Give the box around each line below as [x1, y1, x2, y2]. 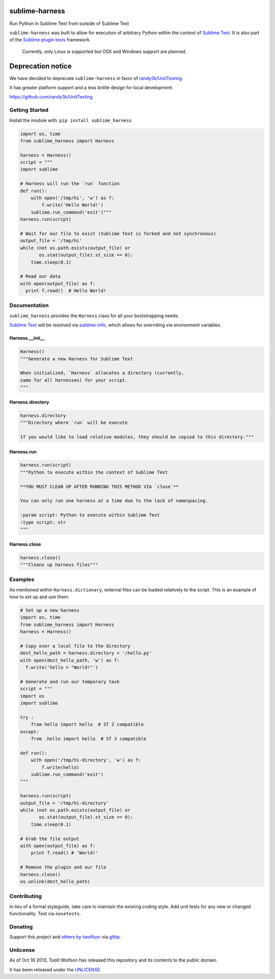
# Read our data [20, 273, 61, 279]
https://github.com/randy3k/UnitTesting [9, 94, 93, 100]
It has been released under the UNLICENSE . [9, 966, 102, 972]
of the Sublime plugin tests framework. [9, 37, 91, 43]
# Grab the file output [20, 836, 80, 841]
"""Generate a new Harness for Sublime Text [20, 356, 133, 362]
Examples [9, 576, 35, 583]
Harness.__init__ [9, 335, 45, 341]
